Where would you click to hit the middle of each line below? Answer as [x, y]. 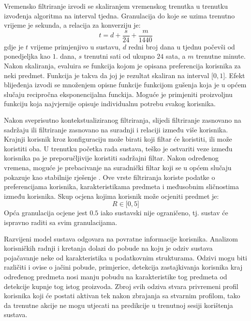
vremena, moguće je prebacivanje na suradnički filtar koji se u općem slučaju [118, 167]
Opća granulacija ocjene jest [46, 213]
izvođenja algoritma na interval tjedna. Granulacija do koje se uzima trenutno [119, 15]
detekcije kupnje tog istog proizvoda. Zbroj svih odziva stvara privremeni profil [121, 286]
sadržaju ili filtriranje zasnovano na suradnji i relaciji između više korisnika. [116, 129]
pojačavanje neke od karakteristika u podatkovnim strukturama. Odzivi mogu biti [125, 257]
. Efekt [235, 75]
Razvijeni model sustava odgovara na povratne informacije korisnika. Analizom [121, 238]
